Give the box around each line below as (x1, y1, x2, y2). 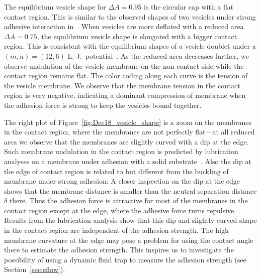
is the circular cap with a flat (143, 2, 234, 12)
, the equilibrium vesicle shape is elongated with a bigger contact (37, 31, 237, 41)
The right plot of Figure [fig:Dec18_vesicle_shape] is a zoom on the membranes (4, 116, 251, 127)
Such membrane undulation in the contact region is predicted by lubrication (4, 146, 238, 157)
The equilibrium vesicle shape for (4, 2, 106, 12)
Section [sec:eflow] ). (4, 264, 65, 274)
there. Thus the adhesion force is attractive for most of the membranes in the (9, 195, 248, 206)
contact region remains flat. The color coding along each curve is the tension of (4, 70, 248, 81)
